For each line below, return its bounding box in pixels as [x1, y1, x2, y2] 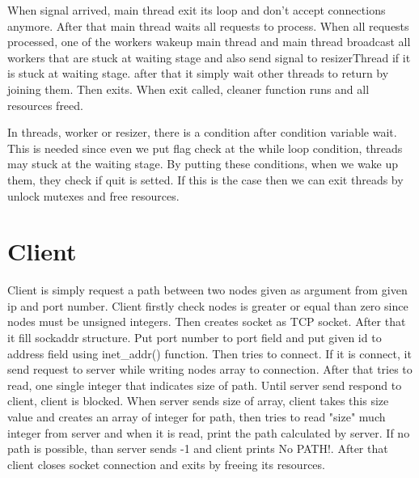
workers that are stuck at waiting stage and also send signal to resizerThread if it [7, 49, 411, 66]
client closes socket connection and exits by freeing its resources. [7, 455, 325, 472]
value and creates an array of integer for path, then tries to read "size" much [7, 408, 386, 425]
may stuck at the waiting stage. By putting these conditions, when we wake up [7, 155, 399, 172]
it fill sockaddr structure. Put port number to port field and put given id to [7, 329, 382, 346]
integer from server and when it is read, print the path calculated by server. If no [7, 424, 410, 441]
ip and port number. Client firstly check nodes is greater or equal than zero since [7, 297, 408, 314]
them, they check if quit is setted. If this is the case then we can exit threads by [7, 171, 404, 188]
